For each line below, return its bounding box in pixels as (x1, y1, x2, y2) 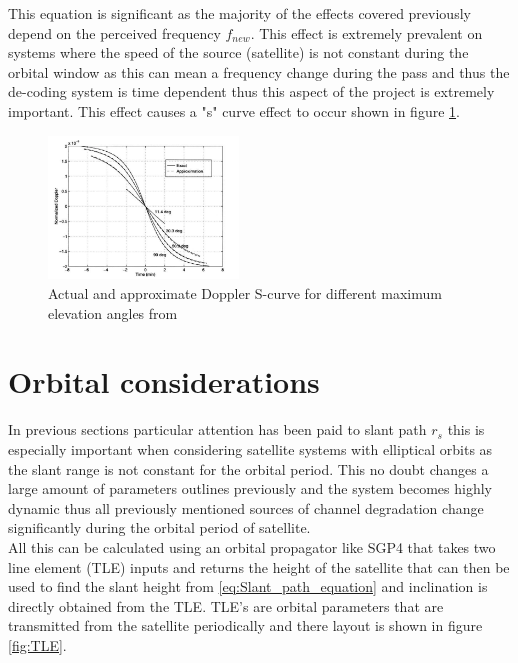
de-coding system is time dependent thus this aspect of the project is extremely (8, 81, 495, 102)
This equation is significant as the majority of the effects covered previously (8, 3, 471, 23)
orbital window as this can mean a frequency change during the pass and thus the (8, 61, 510, 82)
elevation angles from (48, 302, 178, 323)
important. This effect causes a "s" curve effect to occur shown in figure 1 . (8, 100, 460, 121)
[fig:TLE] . (8, 634, 67, 655)
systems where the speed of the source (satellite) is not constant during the (8, 42, 469, 63)
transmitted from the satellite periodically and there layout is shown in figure (8, 615, 483, 636)
